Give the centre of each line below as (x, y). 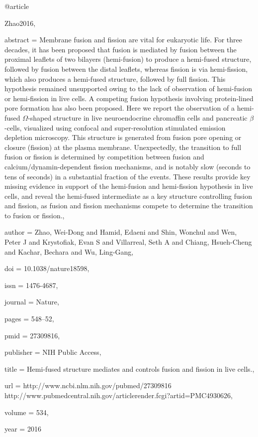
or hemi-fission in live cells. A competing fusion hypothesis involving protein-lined (129, 98)
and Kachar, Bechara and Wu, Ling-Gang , (69, 251)
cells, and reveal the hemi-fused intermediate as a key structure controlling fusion (128, 196)
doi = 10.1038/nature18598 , (47, 268)
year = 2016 (23, 429)
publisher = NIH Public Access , (53, 352)
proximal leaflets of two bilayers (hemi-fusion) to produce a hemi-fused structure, (128, 59)
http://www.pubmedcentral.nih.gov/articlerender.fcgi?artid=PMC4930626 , (119, 395)
